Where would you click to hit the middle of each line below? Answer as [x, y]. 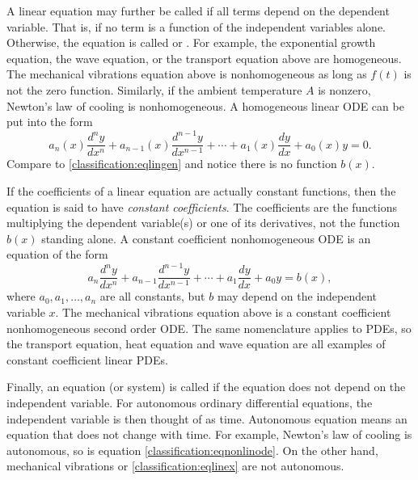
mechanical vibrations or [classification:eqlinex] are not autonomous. [175, 466]
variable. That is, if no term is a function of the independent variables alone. [196, 26]
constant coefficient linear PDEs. [87, 359]
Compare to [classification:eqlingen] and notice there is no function [172, 164]
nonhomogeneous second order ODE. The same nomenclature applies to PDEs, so [209, 328]
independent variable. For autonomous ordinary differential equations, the [190, 402]
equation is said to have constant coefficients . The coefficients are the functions [202, 206]
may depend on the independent [297, 296]
